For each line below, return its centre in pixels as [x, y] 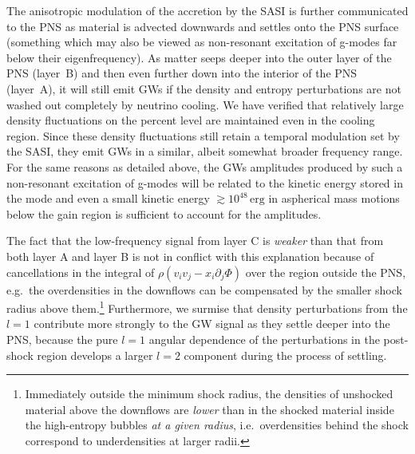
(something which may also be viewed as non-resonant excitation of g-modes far [202, 42]
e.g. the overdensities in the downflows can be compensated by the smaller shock [204, 289]
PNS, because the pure [62, 339]
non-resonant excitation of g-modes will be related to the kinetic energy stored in [205, 182]
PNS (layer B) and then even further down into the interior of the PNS [182, 73]
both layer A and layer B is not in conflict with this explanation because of [190, 256]
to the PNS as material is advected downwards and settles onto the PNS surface [203, 26]
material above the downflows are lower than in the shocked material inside [209, 409]
